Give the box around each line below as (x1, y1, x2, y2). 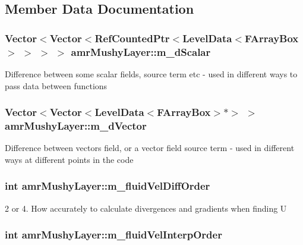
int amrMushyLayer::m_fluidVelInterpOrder (5, 227, 222, 242)
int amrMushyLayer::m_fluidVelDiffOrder (5, 178, 210, 193)
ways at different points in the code (5, 153, 134, 165)
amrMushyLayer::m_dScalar (71, 44, 211, 59)
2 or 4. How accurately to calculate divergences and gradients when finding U (5, 202, 287, 214)
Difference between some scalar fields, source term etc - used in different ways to (5, 67, 298, 80)
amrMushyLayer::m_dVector (5, 118, 147, 133)
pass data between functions (5, 79, 108, 92)
